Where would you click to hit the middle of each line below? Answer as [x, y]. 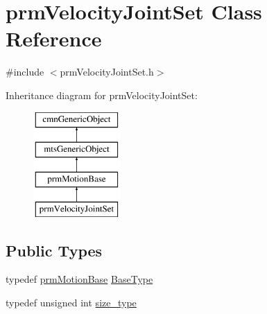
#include [25, 72]
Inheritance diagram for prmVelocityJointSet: [102, 95]
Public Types [54, 250]
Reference [54, 38]
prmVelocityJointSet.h [107, 72]
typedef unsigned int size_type [71, 303]
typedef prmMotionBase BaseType [79, 279]
